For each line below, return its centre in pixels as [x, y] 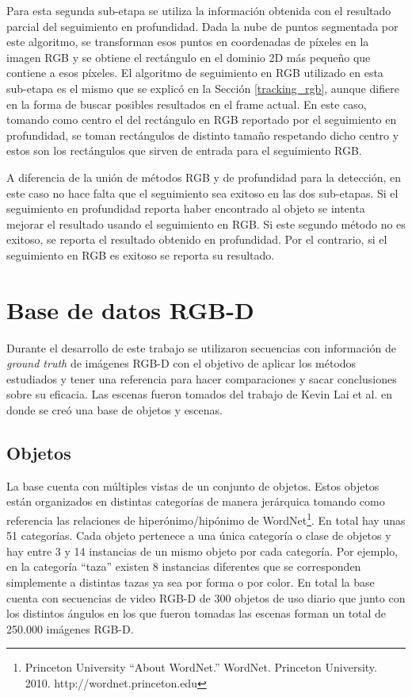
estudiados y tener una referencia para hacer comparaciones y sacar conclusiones [202, 378]
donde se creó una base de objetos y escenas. [114, 410]
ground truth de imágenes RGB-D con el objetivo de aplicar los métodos [181, 363]
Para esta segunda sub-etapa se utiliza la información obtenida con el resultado [199, 10]
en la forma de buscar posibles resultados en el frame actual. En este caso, [187, 104]
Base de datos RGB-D [130, 309]
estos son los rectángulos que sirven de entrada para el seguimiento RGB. [184, 150]
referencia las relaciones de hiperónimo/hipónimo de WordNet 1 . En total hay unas [206, 518]
